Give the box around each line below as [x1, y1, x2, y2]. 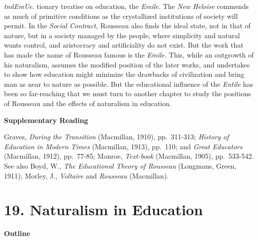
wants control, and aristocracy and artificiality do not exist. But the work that [4, 40, 244, 50]
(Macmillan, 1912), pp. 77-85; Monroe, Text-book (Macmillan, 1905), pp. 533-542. [4, 151, 254, 161]
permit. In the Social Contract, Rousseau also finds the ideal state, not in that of [4, 20, 251, 31]
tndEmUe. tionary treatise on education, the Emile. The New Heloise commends [4, 1, 249, 11]
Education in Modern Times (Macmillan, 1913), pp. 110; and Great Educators [4, 141, 243, 151]
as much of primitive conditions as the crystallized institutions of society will [4, 10, 238, 21]
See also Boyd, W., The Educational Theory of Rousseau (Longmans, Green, [4, 160, 237, 171]
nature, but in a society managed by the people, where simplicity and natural [4, 30, 240, 40]
